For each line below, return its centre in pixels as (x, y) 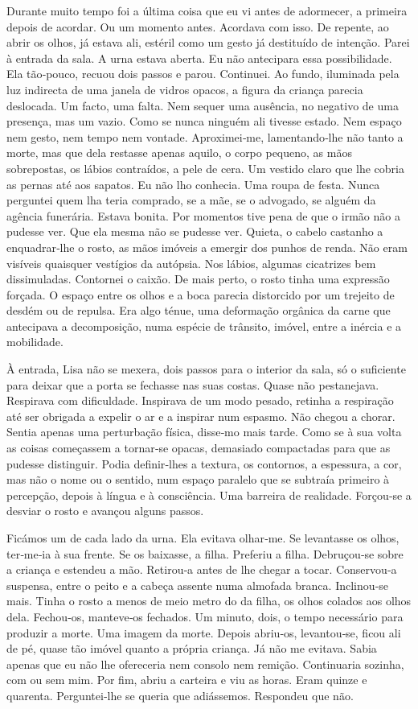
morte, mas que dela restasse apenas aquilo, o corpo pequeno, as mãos (179, 153)
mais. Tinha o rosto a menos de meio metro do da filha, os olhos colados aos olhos (209, 601)
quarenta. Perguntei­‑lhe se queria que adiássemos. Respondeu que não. (180, 695)
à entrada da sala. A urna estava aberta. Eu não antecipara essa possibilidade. (199, 58)
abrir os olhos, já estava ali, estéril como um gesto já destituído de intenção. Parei (208, 42)
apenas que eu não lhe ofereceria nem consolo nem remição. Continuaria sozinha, (205, 664)
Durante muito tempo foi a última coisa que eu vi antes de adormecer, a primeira (207, 10)
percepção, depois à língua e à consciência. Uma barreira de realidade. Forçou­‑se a (209, 495)
